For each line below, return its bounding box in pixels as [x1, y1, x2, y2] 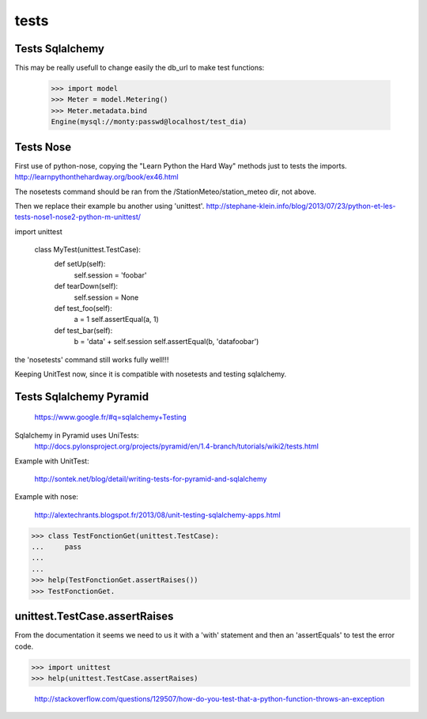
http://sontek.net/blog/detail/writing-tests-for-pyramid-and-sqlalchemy [34, 474, 267, 483]
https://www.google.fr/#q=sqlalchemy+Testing [34, 412, 187, 422]
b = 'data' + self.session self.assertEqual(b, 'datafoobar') [74, 337, 259, 346]
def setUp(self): [54, 259, 106, 269]
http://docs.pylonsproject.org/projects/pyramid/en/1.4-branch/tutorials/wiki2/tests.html [34, 441, 319, 451]
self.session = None [74, 293, 139, 302]
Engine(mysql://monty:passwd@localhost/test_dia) [51, 117, 248, 127]
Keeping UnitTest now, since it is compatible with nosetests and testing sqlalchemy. [14, 369, 287, 379]
